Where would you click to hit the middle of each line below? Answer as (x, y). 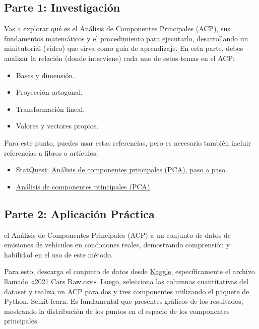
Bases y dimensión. (45, 75)
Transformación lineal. (50, 109)
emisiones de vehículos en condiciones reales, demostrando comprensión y (117, 245)
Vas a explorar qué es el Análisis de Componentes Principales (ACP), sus (117, 28)
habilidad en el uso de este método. (58, 254)
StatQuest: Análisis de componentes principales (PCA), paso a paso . (122, 170)
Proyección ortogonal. (49, 92)
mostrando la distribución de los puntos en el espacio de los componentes (117, 311)
